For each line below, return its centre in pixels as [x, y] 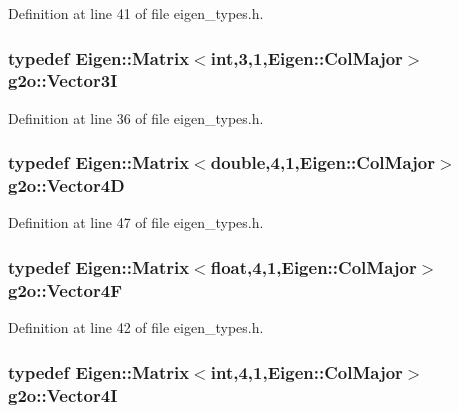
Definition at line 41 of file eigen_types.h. [136, 13]
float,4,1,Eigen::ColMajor [313, 266]
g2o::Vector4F [65, 289]
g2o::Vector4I [63, 394]
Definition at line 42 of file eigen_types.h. [136, 327]
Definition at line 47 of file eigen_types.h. [136, 222]
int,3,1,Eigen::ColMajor [306, 57]
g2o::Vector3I [63, 80]
